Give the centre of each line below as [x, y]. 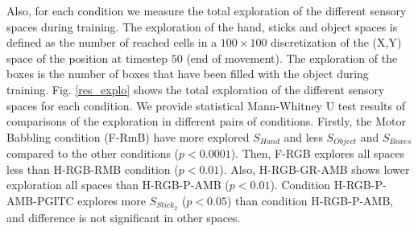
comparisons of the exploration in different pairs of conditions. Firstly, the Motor [206, 121]
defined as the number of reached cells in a [112, 42]
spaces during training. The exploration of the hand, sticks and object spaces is [202, 26]
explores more [112, 200]
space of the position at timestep [87, 58]
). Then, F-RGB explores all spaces [318, 153]
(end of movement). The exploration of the [292, 58]
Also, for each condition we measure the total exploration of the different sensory [207, 10]
